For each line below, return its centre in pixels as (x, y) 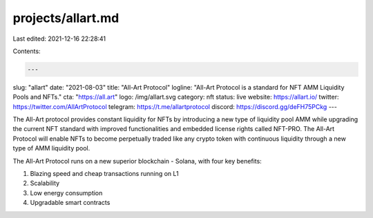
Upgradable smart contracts (70, 203)
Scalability (45, 184)
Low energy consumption (66, 192)
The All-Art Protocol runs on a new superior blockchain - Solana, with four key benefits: (137, 161)
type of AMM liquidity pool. (51, 148)
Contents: (27, 51)
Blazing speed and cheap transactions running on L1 (104, 174)
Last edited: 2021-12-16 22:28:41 (59, 39)
